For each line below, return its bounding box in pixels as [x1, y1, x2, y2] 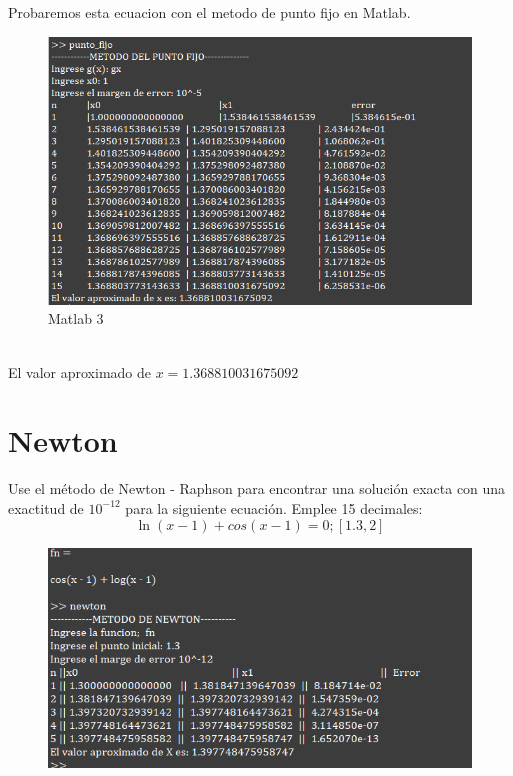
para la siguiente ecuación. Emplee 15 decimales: [125, 497, 423, 518]
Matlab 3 [48, 308, 104, 329]
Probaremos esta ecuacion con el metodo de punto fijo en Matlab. [8, 2, 411, 22]
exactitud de [8, 497, 84, 518]
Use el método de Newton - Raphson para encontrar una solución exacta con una [8, 478, 506, 499]
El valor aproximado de [8, 361, 152, 382]
